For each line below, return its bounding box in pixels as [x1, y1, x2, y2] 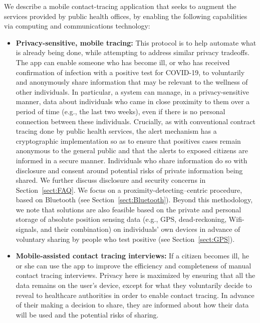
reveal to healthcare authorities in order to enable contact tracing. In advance [16, 289, 254, 300]
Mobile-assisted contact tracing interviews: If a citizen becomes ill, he [16, 250, 249, 261]
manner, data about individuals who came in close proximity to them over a [16, 96, 250, 107]
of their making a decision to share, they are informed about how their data [16, 299, 249, 310]
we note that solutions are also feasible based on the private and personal [16, 204, 241, 214]
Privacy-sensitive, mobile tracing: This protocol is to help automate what [16, 37, 256, 48]
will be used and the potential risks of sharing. [16, 309, 159, 319]
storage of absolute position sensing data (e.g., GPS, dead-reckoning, [16, 214, 227, 224]
